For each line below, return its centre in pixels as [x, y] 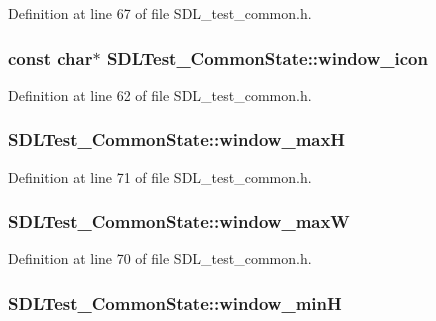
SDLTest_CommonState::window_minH [175, 302]
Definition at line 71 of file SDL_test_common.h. [160, 176]
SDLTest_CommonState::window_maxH [177, 139]
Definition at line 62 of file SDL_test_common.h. [160, 94]
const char [50, 57]
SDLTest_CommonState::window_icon [267, 57]
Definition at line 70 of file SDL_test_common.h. [160, 258]
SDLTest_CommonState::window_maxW [179, 221]
